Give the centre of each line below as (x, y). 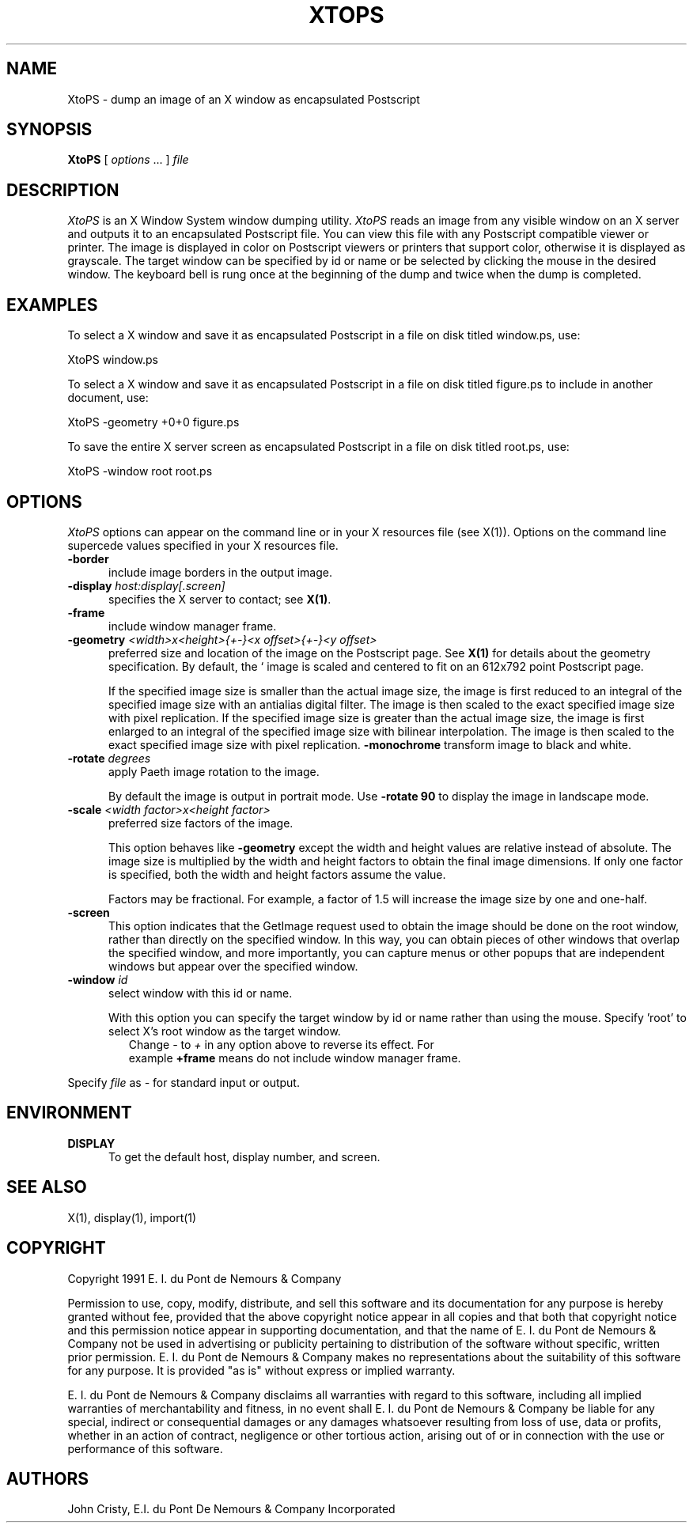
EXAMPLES (52, 305)
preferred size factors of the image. (201, 823)
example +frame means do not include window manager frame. (295, 1058)
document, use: (108, 398)
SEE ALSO (47, 1187)
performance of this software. (145, 1448)
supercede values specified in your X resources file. (203, 545)
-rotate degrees (109, 758)
